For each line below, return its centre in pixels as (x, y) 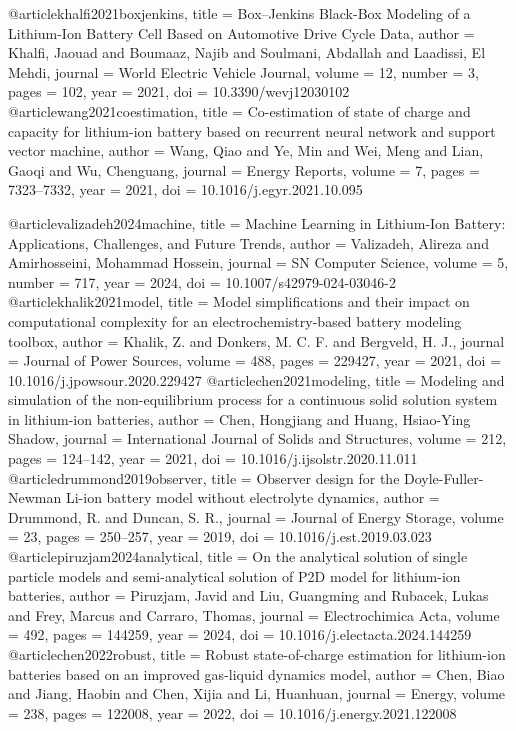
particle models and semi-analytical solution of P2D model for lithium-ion (234, 575)
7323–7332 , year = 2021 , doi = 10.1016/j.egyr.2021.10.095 (185, 189)
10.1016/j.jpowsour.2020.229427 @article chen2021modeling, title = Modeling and (256, 379)
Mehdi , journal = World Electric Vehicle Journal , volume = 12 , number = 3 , (243, 71)
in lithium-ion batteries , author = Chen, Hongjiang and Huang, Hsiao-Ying (239, 418)
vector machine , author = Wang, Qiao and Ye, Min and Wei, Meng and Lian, (246, 150)
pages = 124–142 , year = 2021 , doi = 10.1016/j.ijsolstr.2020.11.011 (213, 458)
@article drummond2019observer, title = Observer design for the (204, 477)
